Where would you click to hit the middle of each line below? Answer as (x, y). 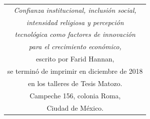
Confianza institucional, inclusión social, (75, 10)
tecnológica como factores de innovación (75, 34)
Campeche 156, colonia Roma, (75, 95)
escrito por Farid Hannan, (75, 59)
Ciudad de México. (75, 107)
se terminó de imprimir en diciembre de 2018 (75, 71)
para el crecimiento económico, (75, 46)
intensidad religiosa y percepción (75, 22)
